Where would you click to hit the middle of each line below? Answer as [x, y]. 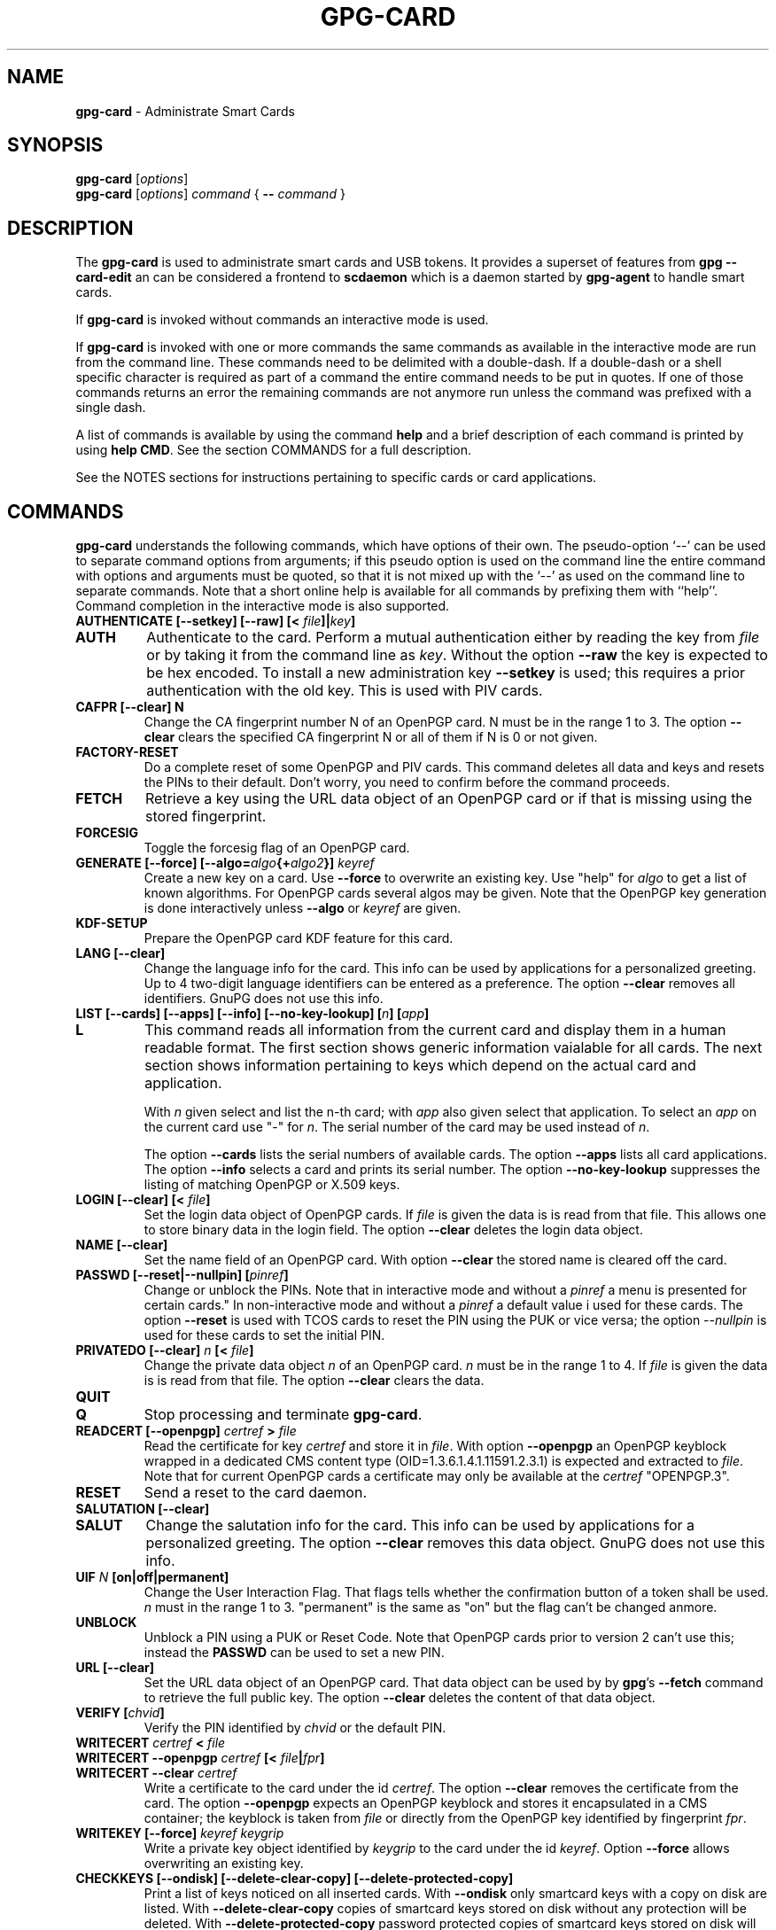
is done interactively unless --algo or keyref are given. [303, 908]
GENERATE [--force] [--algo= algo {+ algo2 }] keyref [225, 863]
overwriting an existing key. [224, 1864]
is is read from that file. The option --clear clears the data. [314, 1381]
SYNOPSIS [55, 145]
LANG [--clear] [120, 953]
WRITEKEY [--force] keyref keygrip [180, 1833]
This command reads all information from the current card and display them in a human [435, 1030]
